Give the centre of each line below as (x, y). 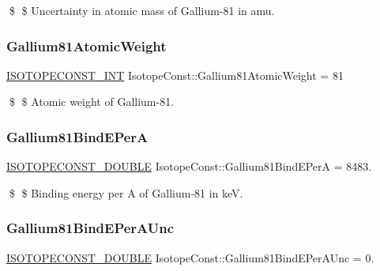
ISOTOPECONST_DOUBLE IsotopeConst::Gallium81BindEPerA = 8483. (189, 166)
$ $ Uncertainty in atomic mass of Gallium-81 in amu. (142, 10)
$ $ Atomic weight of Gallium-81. (92, 102)
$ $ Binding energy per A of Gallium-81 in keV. (126, 192)
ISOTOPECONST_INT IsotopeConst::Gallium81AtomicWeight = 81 (175, 75)
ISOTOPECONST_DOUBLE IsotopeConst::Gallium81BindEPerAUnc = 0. (190, 257)
